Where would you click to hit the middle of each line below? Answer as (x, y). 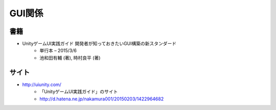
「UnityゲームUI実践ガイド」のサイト (79, 92)
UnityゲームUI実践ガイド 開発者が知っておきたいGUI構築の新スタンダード (99, 44)
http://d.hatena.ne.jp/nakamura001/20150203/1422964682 (102, 99)
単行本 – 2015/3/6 (58, 50)
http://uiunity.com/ (42, 85)
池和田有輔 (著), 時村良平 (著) (70, 58)
